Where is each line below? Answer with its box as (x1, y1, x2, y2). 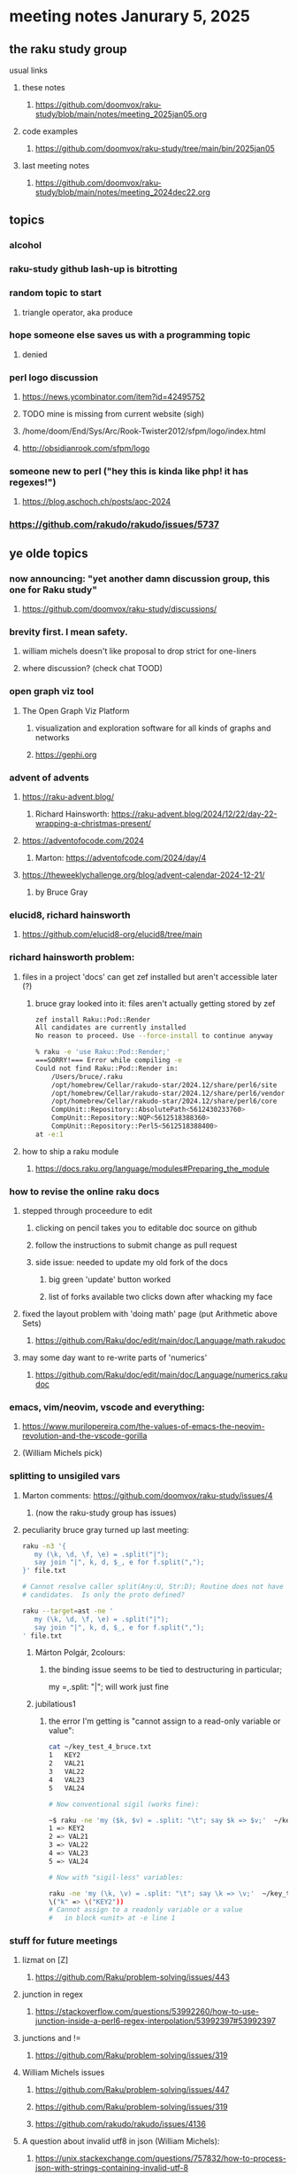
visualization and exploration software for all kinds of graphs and (34, 723, 271, 733)
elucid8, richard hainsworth (9, 909, 131, 921)
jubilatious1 (34, 1699, 77, 1709)
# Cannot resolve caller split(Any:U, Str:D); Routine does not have (21, 1583, 285, 1591)
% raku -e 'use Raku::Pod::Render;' (34, 1048, 171, 1057)
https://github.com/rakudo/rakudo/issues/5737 (9, 519, 219, 531)
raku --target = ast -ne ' (21, 1607, 114, 1615)
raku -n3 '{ (21, 1541, 66, 1551)
